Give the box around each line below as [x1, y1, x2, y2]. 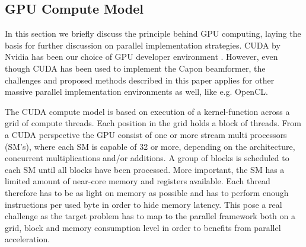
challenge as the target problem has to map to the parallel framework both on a [5, 210, 295, 222]
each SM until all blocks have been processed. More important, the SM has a [5, 163, 285, 175]
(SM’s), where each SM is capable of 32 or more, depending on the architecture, [5, 140, 295, 152]
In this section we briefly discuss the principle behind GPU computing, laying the [5, 27, 301, 40]
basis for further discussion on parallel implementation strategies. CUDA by [5, 39, 280, 51]
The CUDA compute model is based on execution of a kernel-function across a [5, 105, 290, 117]
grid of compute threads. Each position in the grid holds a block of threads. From [5, 117, 301, 129]
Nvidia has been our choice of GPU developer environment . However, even [5, 50, 278, 63]
